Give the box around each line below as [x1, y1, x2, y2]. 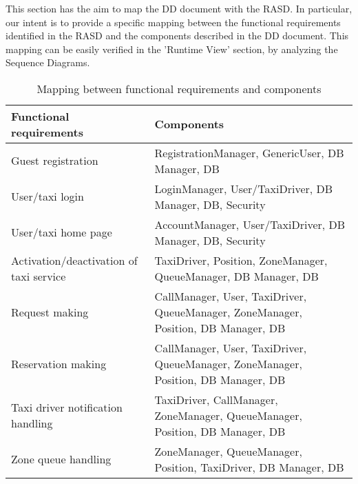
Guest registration [11, 152, 98, 169]
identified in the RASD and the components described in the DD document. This [6, 28, 349, 43]
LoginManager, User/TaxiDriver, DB [154, 180, 333, 196]
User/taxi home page [11, 224, 112, 241]
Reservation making [11, 355, 107, 372]
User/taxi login [11, 188, 84, 205]
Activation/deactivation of [11, 252, 138, 268]
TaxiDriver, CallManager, [154, 391, 278, 407]
